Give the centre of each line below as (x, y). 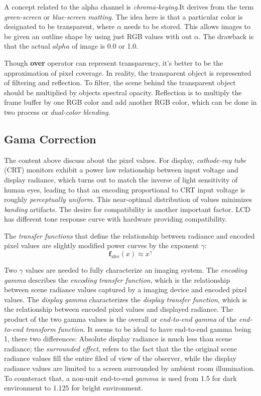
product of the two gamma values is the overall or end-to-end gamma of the (120, 319)
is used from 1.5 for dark (199, 378)
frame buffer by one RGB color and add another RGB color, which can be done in (130, 102)
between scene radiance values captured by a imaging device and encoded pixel (125, 289)
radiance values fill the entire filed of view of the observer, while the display (120, 358)
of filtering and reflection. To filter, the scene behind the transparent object (120, 82)
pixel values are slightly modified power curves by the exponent (102, 245)
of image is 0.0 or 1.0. (105, 46)
